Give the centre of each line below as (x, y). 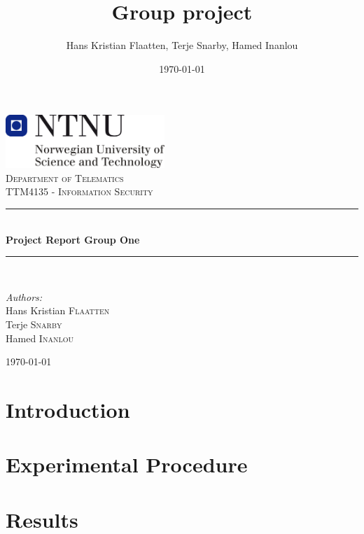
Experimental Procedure (127, 464)
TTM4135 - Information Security (79, 191)
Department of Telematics (65, 177)
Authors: (24, 296)
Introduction (68, 409)
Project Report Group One (73, 239)
